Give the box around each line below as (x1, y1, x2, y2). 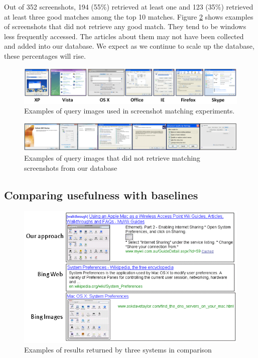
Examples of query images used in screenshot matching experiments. (24, 105, 235, 116)
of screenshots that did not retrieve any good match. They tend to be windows (4, 21, 246, 32)
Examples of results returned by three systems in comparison (24, 344, 212, 355)
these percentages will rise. (4, 50, 86, 61)
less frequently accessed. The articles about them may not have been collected (4, 31, 244, 41)
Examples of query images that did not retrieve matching (24, 153, 200, 163)
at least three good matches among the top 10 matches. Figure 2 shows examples (4, 11, 253, 22)
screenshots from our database (24, 162, 117, 173)
